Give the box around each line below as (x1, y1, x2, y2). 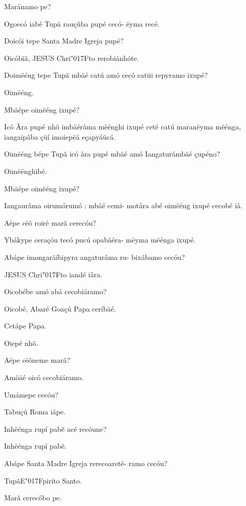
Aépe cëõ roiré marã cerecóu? (4, 217, 96, 228)
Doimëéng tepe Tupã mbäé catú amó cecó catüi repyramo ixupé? (4, 70, 208, 80)
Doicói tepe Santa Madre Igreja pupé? (4, 35, 124, 46)
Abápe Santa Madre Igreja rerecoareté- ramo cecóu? (4, 458, 168, 469)
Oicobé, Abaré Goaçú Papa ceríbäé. (4, 303, 116, 314)
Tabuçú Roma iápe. (4, 406, 65, 417)
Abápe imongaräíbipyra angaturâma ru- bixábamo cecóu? (4, 251, 185, 262)
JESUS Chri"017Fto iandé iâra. (4, 269, 102, 279)
